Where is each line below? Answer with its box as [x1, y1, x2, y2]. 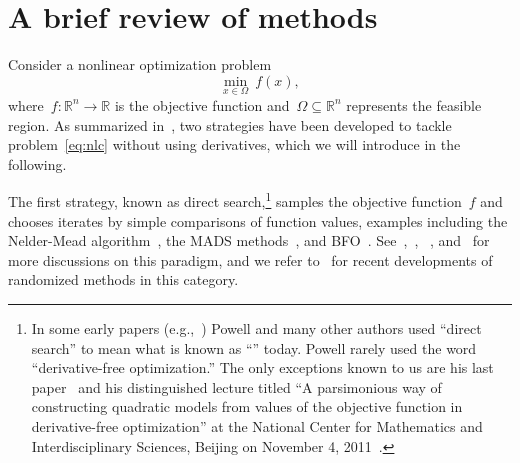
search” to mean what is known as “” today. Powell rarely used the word [31, 337, 477, 358]
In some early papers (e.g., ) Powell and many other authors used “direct [31, 317, 482, 338]
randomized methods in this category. [8, 269, 239, 290]
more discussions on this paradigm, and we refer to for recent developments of [8, 249, 493, 270]
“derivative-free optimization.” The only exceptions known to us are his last [31, 357, 494, 378]
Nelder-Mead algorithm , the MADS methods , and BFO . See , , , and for [8, 230, 490, 251]
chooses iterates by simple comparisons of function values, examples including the [8, 210, 508, 231]
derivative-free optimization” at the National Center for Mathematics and [31, 415, 483, 436]
